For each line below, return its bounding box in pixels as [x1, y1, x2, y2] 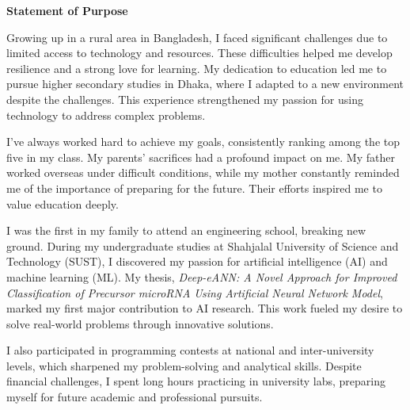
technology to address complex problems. [6, 106, 206, 123]
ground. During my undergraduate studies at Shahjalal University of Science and [6, 237, 399, 254]
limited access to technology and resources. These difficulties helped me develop [6, 44, 393, 61]
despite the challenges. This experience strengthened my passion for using [6, 90, 363, 107]
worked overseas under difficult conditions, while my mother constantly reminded [6, 164, 400, 181]
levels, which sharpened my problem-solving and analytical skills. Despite [6, 357, 362, 374]
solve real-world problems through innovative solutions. [6, 315, 274, 331]
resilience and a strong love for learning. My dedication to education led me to [6, 59, 387, 76]
